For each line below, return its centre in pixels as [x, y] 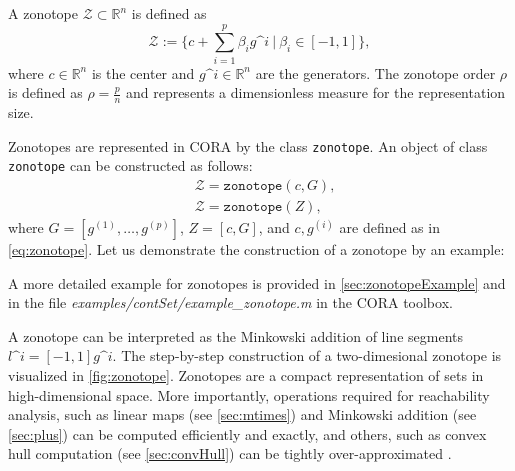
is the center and [143, 72]
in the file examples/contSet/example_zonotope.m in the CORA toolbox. [230, 302]
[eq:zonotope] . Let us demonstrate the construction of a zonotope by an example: [256, 249]
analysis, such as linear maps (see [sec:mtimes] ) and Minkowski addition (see [242, 414]
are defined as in [389, 227]
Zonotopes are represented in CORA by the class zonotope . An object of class [248, 145]
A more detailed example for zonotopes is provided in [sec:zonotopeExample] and [257, 282]
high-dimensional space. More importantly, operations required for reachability [249, 394]
